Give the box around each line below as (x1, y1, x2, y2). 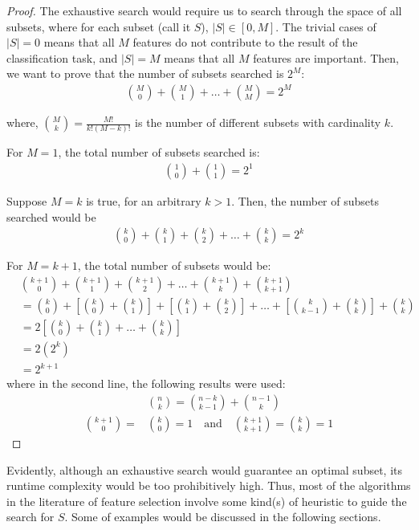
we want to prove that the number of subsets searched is (6, 65, 284, 82)
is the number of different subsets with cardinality (135, 114, 381, 130)
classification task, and (6, 49, 118, 66)
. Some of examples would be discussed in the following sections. (64, 508, 381, 525)
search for (6, 508, 55, 525)
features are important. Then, (253, 49, 399, 66)
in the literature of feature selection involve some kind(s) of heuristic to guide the (6, 492, 407, 509)
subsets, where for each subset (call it (6, 18, 191, 35)
